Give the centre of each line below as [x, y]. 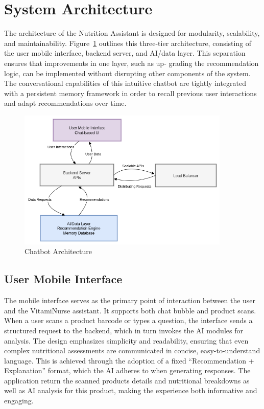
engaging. [19, 401]
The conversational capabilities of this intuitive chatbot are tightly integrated [125, 83]
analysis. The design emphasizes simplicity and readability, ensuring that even [126, 340]
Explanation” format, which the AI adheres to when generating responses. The [127, 370]
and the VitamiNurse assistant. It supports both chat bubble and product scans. [130, 310]
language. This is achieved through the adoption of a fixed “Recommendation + [129, 360]
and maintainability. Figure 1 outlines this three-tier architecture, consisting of [128, 43]
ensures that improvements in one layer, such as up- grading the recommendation [131, 63]
